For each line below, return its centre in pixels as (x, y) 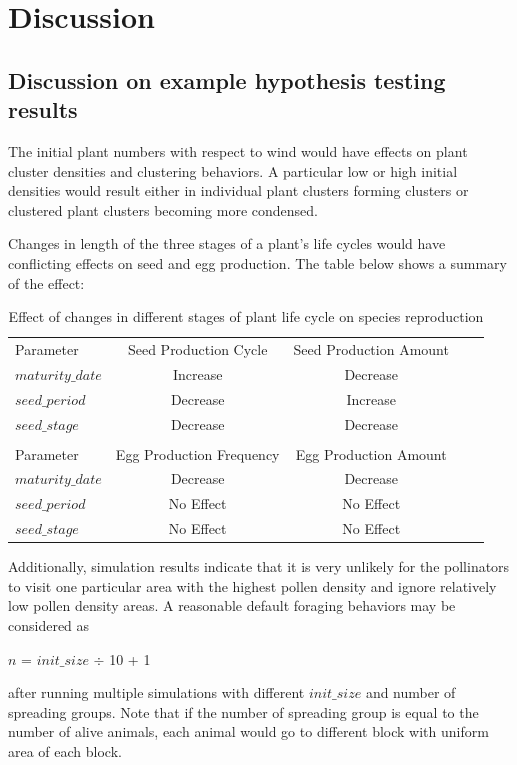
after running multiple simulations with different (156, 692)
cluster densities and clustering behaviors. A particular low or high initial (233, 170)
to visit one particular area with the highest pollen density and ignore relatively (252, 585)
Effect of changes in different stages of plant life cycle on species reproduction (246, 316)
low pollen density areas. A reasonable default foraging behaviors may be (232, 605)
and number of (410, 692)
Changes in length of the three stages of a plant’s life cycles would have (227, 243)
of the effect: (46, 282)
